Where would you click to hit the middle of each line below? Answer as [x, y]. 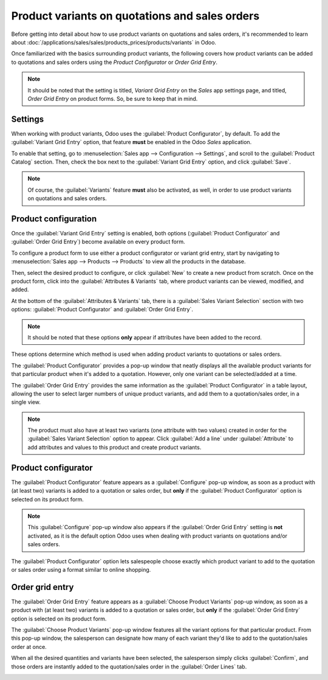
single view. [26, 402]
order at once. [29, 647]
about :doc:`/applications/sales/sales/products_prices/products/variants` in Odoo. [114, 42]
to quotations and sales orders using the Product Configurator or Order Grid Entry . [114, 62]
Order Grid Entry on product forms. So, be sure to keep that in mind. [113, 99]
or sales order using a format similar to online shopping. [81, 569]
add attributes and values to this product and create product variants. [114, 447]
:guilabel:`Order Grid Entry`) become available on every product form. [98, 242]
